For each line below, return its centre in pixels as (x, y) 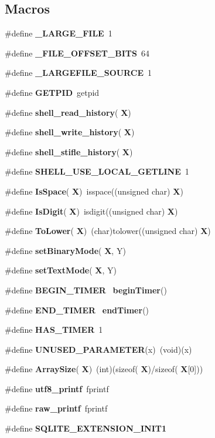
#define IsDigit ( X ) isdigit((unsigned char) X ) (91, 211)
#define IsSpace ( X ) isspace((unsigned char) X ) (94, 191)
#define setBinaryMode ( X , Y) (65, 250)
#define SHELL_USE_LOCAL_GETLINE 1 (97, 171)
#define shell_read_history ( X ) (68, 112)
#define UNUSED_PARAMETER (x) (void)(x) (98, 349)
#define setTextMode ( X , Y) (61, 270)
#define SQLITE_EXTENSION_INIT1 (86, 428)
